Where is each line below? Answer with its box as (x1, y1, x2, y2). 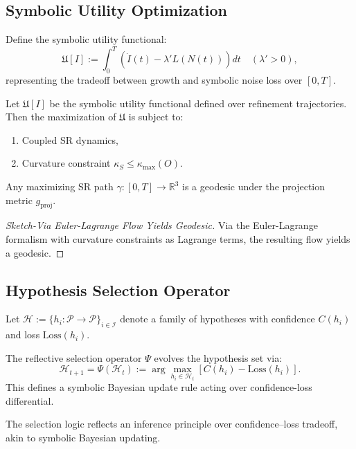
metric (6, 192, 33, 207)
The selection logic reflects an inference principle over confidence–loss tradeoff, (6, 416, 338, 431)
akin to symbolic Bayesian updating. (6, 430, 161, 445)
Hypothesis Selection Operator (6, 279, 231, 300)
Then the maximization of (6, 109, 116, 124)
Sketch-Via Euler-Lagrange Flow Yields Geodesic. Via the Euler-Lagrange (6, 218, 318, 232)
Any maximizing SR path (6, 179, 114, 194)
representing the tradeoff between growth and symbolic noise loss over (6, 73, 303, 87)
